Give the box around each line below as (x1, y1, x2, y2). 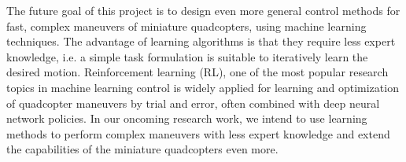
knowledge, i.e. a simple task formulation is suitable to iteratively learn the (6, 48, 368, 64)
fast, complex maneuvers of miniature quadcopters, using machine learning (6, 17, 367, 34)
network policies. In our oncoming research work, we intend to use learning (6, 110, 367, 127)
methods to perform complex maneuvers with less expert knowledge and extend (6, 125, 390, 142)
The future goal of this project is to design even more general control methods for (6, 2, 400, 18)
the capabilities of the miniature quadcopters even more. (6, 141, 279, 157)
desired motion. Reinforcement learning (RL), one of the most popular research (6, 64, 389, 80)
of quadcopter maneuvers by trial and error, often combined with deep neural (6, 94, 380, 111)
